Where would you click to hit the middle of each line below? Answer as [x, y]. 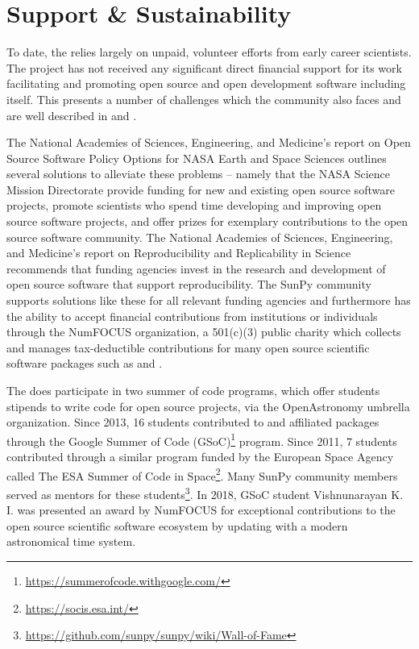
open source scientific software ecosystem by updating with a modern [177, 525]
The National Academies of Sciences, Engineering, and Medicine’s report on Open [209, 142]
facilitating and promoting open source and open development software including [206, 83]
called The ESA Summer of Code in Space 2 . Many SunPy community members [202, 474]
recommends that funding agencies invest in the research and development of [196, 268]
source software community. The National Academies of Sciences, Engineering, [200, 237]
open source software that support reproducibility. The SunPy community [189, 284]
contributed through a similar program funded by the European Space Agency [200, 457]
